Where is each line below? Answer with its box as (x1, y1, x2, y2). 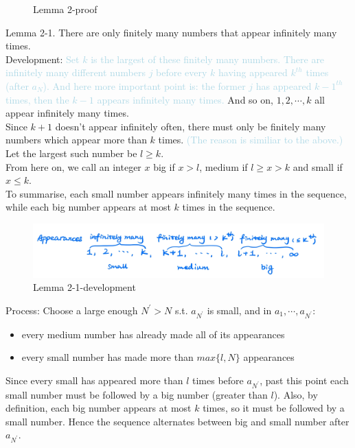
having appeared (218, 65, 288, 80)
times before (192, 373, 244, 387)
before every (156, 65, 207, 80)
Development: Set (5, 51, 80, 66)
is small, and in (207, 303, 272, 317)
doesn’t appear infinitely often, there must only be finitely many (55, 119, 326, 133)
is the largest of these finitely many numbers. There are (91, 51, 325, 66)
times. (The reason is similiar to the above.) (158, 132, 343, 147)
